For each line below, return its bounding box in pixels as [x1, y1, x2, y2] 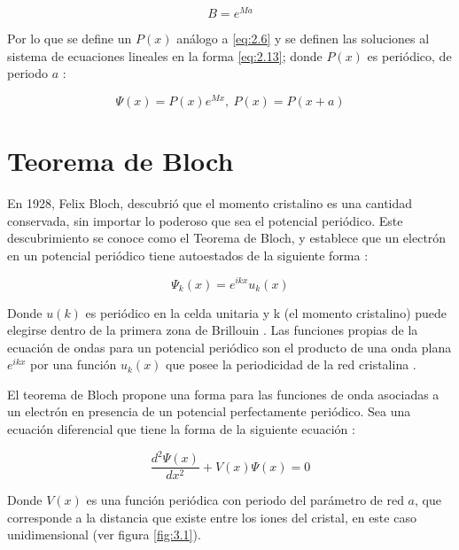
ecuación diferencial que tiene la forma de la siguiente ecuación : [7, 420, 355, 438]
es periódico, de [367, 46, 452, 65]
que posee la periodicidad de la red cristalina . [166, 355, 416, 374]
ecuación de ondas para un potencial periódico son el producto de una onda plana [7, 337, 452, 356]
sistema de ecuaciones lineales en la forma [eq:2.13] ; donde [7, 46, 323, 65]
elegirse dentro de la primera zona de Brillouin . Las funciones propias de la [7, 321, 418, 339]
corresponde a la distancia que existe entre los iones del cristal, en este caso [7, 507, 416, 526]
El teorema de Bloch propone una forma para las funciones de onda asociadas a [7, 384, 440, 403]
